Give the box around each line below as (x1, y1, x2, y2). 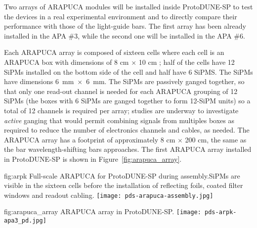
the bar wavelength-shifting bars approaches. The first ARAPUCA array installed (4, 144, 252, 154)
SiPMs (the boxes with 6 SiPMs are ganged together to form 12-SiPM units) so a (4, 95, 251, 106)
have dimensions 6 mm (4, 76, 74, 87)
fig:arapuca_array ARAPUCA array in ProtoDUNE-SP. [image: (4, 206, 201, 217)
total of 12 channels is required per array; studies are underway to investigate (4, 105, 239, 115)
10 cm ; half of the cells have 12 (138, 56, 235, 67)
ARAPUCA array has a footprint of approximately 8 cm (4, 134, 175, 144)
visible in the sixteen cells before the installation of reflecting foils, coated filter (4, 180, 243, 190)
